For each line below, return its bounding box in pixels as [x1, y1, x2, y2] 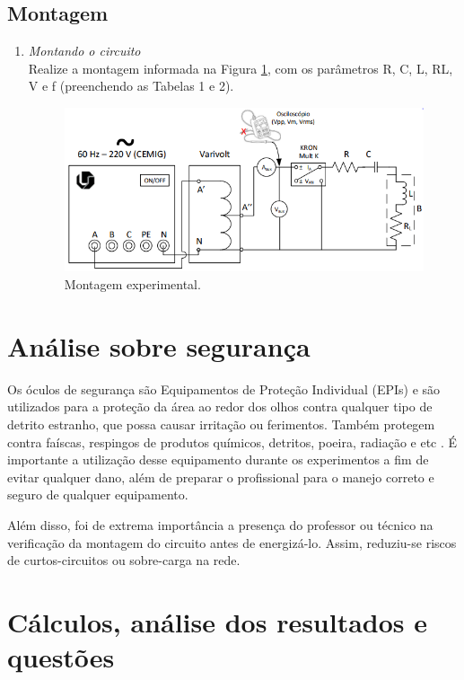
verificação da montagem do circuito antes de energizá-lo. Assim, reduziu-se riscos [7, 533, 457, 552]
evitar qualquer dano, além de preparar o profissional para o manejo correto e [7, 467, 434, 486]
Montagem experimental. [64, 275, 201, 294]
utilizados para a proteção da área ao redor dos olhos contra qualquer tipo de [7, 397, 433, 416]
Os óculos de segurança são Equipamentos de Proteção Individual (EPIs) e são [7, 379, 441, 398]
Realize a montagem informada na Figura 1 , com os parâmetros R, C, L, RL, [28, 58, 453, 77]
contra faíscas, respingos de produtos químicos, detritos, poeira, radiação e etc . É [7, 432, 458, 451]
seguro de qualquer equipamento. [7, 485, 188, 504]
